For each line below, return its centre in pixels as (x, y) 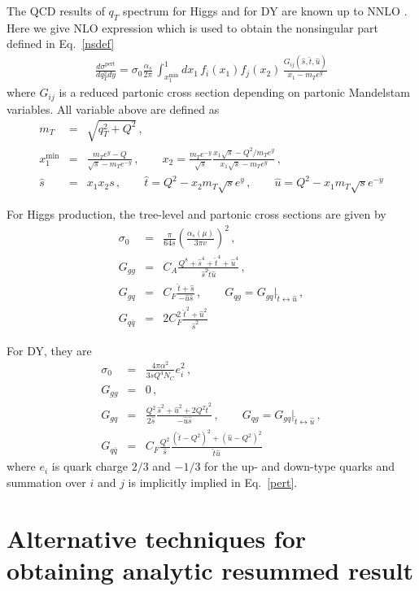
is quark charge (89, 466)
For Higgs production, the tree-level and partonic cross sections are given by (196, 214)
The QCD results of (56, 11)
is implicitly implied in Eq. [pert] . (213, 482)
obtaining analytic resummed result (210, 569)
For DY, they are (49, 350)
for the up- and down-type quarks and (300, 466)
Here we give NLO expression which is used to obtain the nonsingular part (192, 27)
